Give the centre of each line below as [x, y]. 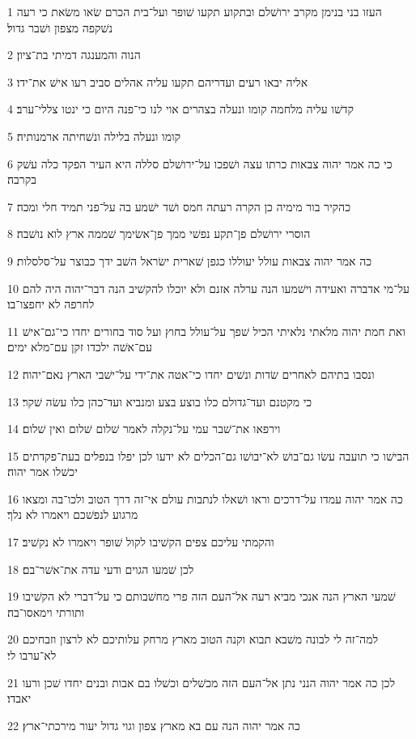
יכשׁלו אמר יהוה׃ [42, 471]
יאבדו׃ [19, 698]
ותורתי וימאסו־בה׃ [46, 612]
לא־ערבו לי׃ [32, 655]
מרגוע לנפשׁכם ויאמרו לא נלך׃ [73, 514]
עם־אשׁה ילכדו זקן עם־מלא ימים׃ [80, 347]
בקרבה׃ [22, 179]
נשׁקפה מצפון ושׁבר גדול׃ [60, 27]
